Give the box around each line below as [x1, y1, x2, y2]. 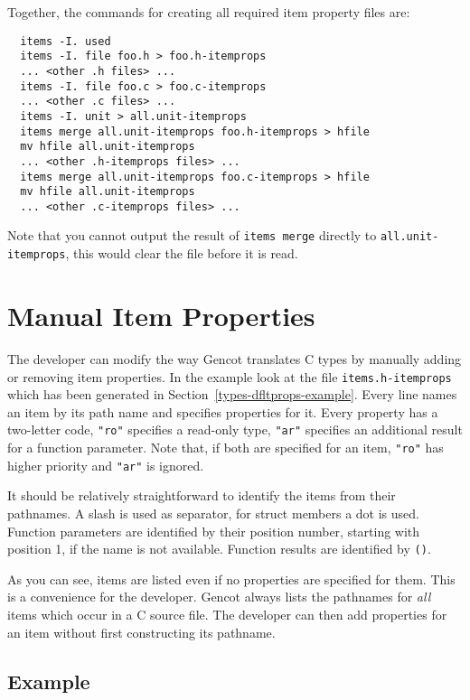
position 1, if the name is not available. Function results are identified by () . [7, 539, 431, 558]
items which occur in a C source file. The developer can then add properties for [7, 604, 447, 623]
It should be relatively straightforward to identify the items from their [7, 486, 396, 505]
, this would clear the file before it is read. [65, 244, 298, 263]
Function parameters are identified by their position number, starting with [7, 521, 420, 540]
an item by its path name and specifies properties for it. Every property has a [7, 402, 438, 421]
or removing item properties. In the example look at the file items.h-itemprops [7, 367, 452, 386]
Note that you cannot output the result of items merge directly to [7, 226, 377, 245]
